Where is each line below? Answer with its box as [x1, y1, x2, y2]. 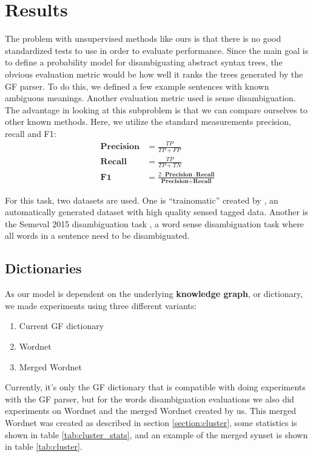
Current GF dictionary [19, 319, 104, 332]
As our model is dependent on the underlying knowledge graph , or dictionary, [5, 287, 303, 300]
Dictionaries [5, 259, 82, 278]
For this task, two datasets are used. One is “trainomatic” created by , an [5, 193, 278, 206]
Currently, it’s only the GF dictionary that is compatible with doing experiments [5, 381, 306, 393]
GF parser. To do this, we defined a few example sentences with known [5, 79, 269, 92]
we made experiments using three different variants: [5, 299, 197, 312]
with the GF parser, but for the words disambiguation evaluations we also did [5, 392, 294, 405]
